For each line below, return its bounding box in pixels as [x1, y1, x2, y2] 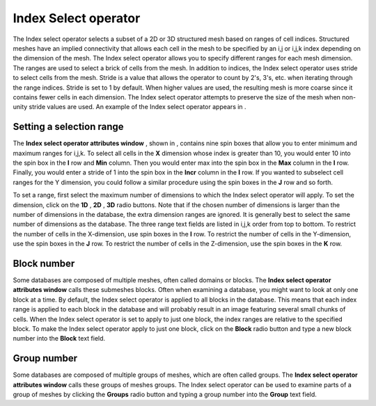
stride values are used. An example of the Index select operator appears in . [29, 103, 246, 111]
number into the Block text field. [13, 334, 106, 343]
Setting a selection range [13, 121, 125, 133]
